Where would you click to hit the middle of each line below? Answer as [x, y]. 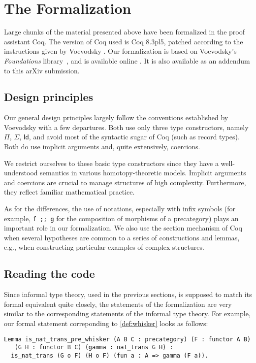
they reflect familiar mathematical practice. [69, 192]
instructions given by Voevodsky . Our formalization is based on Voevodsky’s [120, 51]
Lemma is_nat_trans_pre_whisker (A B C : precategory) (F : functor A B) [128, 339]
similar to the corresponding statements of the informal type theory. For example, [127, 313]
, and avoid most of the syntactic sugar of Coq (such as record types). [134, 137]
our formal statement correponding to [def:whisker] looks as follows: [106, 323]
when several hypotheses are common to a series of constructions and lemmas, [122, 237]
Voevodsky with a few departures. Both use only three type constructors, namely [126, 127]
